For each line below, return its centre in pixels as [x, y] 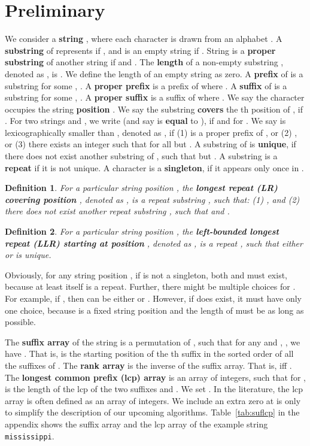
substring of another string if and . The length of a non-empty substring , [144, 62]
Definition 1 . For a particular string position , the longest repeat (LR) [141, 188]
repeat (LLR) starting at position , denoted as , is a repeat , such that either [154, 243]
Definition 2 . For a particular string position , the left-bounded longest [142, 231]
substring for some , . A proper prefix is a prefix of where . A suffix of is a [146, 85]
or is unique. [28, 255]
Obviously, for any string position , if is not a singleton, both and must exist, [146, 274]
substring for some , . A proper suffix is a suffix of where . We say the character [155, 97]
